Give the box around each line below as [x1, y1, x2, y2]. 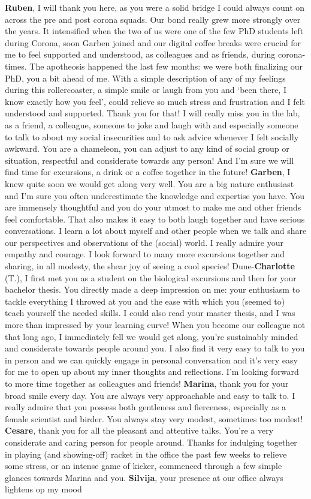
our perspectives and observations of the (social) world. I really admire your [5, 236, 283, 248]
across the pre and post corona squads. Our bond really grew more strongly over [5, 13, 301, 25]
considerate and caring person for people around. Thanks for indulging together [5, 435, 297, 448]
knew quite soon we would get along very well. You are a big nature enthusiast [5, 177, 294, 190]
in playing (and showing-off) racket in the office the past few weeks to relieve [5, 447, 287, 460]
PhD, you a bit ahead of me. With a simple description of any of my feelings [5, 71, 286, 84]
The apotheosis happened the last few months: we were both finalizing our [29, 59, 303, 72]
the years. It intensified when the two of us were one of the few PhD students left [5, 25, 304, 37]
